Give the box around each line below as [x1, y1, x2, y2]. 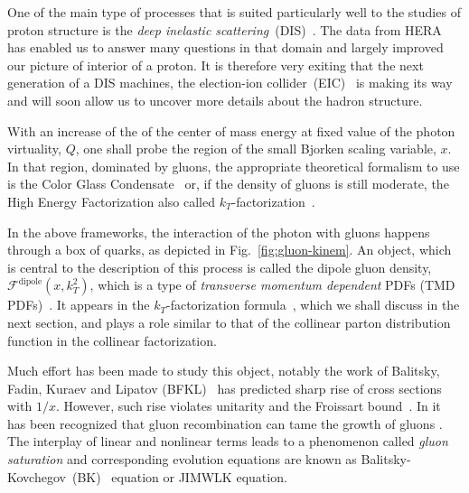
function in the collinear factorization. [7, 330, 217, 349]
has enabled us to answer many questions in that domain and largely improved [7, 38, 444, 57]
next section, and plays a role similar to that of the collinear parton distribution [7, 312, 451, 331]
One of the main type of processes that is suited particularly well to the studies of [7, 3, 461, 21]
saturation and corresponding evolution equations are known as [7, 450, 357, 469]
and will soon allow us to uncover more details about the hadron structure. [7, 90, 423, 109]
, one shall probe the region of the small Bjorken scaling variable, [75, 139, 436, 158]
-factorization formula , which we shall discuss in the [166, 295, 460, 314]
